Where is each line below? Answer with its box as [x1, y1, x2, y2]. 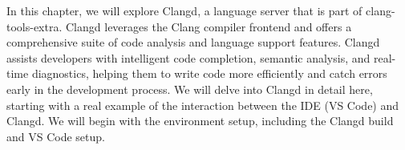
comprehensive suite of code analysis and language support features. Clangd [6, 34, 380, 51]
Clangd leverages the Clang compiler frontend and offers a [66, 18, 352, 34]
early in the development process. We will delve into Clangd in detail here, [6, 80, 373, 97]
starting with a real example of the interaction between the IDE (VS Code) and [6, 96, 399, 113]
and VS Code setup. [6, 128, 105, 144]
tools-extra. [6, 18, 63, 34]
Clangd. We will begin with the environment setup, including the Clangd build [6, 112, 394, 129]
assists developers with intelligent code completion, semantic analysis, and [6, 49, 371, 66]
